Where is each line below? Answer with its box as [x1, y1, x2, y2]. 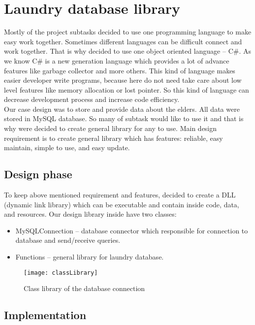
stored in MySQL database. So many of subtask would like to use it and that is [4, 113, 244, 124]
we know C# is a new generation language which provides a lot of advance [4, 55, 229, 65]
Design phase [4, 166, 72, 182]
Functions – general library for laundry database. [15, 252, 164, 262]
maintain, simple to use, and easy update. [4, 142, 130, 153]
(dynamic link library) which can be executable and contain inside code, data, [4, 199, 239, 209]
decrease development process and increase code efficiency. [4, 94, 180, 104]
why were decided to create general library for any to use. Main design [4, 123, 217, 133]
